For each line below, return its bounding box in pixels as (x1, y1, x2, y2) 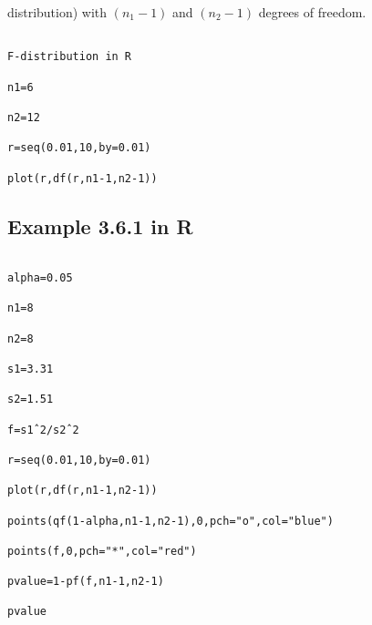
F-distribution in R (7, 50, 132, 64)
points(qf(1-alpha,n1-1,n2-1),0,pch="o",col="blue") (7, 514, 334, 528)
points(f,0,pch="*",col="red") (7, 544, 197, 558)
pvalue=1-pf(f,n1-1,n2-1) (7, 575, 164, 589)
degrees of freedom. (258, 3, 367, 21)
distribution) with (7, 3, 108, 21)
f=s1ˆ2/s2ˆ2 (7, 423, 79, 436)
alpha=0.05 (7, 272, 73, 285)
